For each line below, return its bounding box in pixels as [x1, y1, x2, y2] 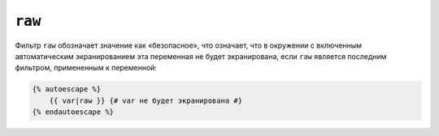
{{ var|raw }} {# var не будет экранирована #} [49, 96, 243, 105]
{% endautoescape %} [32, 108, 114, 117]
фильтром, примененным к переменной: [15, 63, 158, 73]
